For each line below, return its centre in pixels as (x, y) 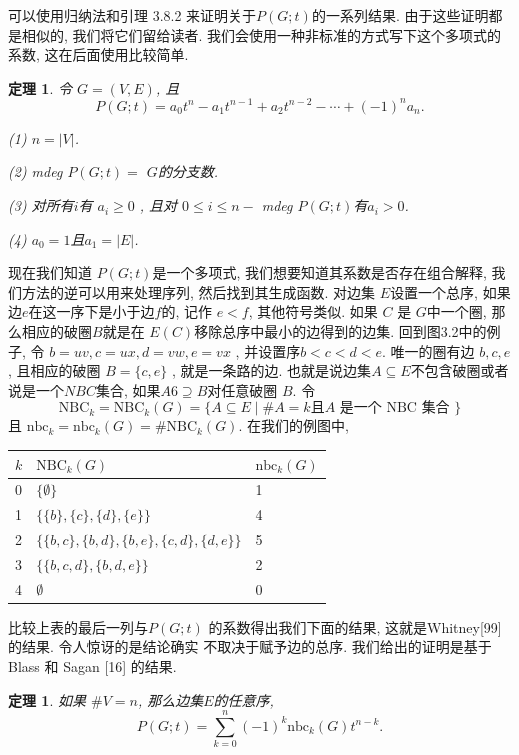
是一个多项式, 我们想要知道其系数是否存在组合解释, (319, 272)
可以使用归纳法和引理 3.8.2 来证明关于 (132, 15)
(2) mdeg (35, 171)
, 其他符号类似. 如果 (313, 311)
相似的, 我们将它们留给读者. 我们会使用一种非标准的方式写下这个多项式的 (261, 34)
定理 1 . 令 (40, 87)
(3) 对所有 (41, 205)
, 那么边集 (170, 699)
